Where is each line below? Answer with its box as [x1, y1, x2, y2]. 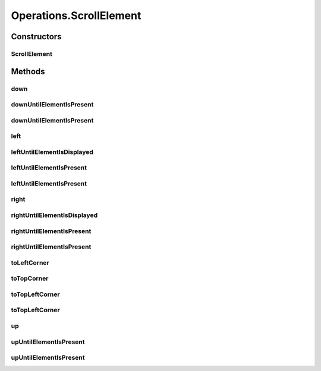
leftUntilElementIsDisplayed [11, 147, 93, 156]
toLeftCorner [11, 259, 50, 267]
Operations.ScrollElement [11, 9, 141, 22]
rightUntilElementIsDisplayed [11, 211, 98, 219]
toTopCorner [11, 274, 49, 282]
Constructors [11, 32, 62, 42]
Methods [11, 66, 45, 77]
